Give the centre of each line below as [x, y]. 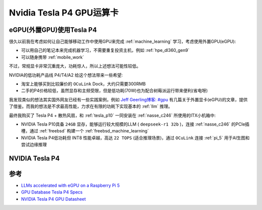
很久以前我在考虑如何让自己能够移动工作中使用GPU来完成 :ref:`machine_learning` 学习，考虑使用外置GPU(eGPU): [123, 42]
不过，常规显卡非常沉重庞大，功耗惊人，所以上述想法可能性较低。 [75, 66]
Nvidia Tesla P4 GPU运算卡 [64, 13]
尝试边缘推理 [34, 145]
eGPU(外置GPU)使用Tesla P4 [53, 30]
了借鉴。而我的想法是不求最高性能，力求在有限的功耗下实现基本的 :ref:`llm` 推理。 [91, 106]
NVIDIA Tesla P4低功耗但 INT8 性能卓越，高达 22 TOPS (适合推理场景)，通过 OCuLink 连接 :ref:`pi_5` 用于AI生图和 [135, 138]
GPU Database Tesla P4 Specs [52, 192]
